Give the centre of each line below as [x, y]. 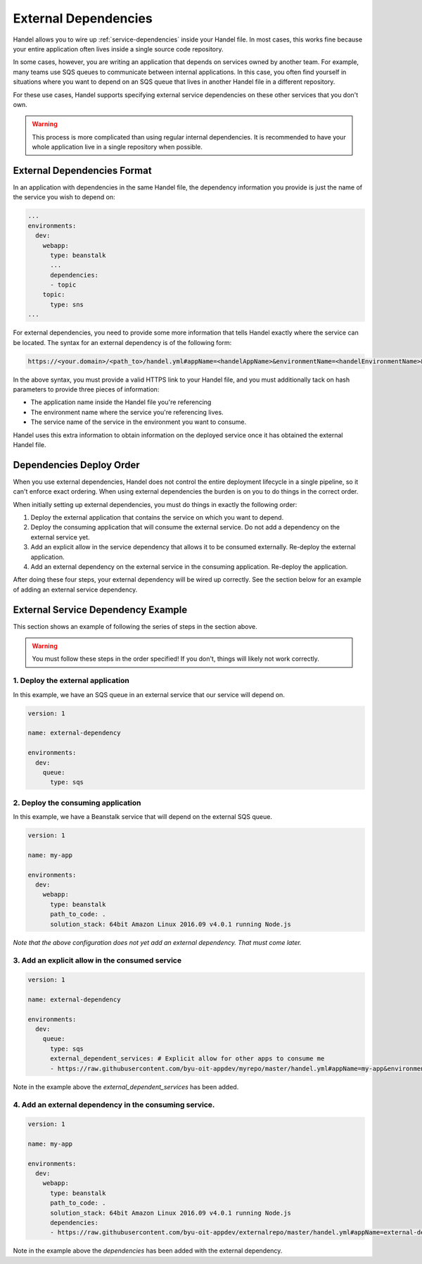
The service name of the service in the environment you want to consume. [139, 422]
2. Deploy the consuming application [77, 803]
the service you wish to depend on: [64, 197]
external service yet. [60, 537]
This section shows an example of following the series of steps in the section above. [135, 626]
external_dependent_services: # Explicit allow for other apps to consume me [187, 1059]
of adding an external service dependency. [75, 589]
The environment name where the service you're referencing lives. [127, 412]
